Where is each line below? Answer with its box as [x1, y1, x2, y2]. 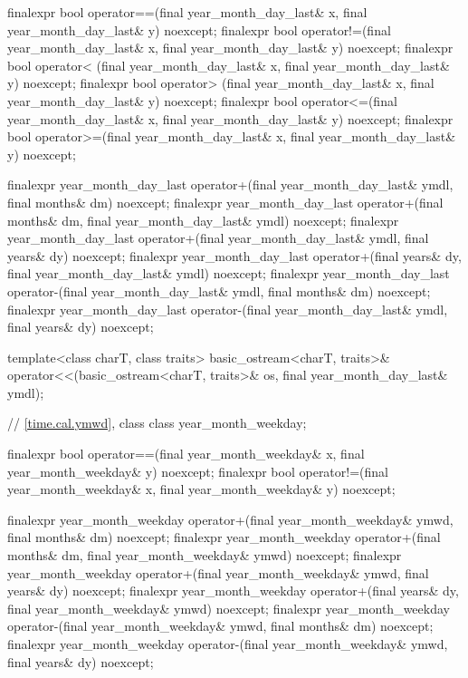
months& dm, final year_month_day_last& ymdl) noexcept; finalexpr [7, 210, 399, 229]
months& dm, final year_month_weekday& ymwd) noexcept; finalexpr [7, 546, 402, 565]
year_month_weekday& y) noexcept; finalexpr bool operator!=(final [7, 461, 388, 480]
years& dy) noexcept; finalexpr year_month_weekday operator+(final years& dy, [7, 581, 459, 600]
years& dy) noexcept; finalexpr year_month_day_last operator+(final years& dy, [7, 246, 462, 265]
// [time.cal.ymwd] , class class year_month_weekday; [7, 413, 307, 432]
